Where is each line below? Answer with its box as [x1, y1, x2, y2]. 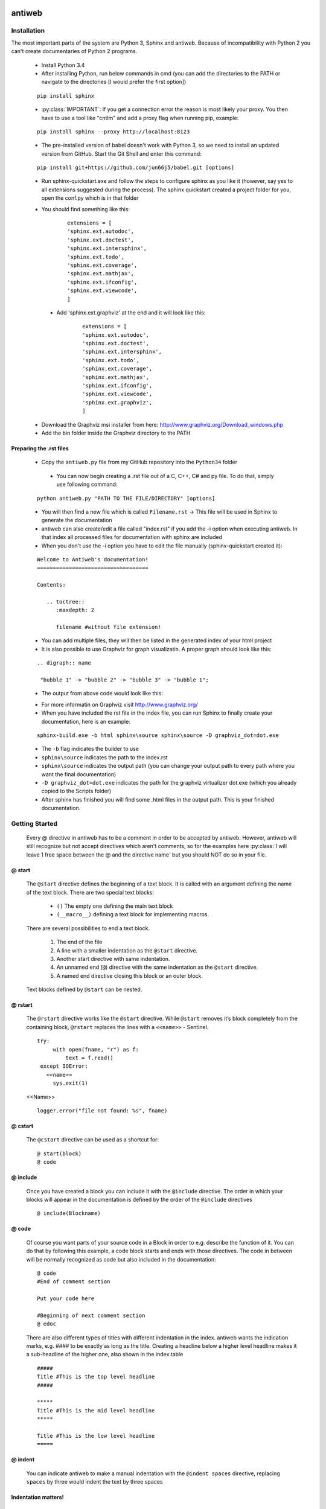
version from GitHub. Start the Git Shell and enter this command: [41, 150, 202, 157]
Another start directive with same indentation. [56, 955, 170, 962]
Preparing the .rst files [11, 445, 69, 452]
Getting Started [11, 819, 57, 828]
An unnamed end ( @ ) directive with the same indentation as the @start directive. [56, 963, 258, 971]
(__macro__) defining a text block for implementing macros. [56, 911, 209, 918]
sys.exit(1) [53, 1080, 88, 1086]
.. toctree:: [46, 598, 85, 605]
